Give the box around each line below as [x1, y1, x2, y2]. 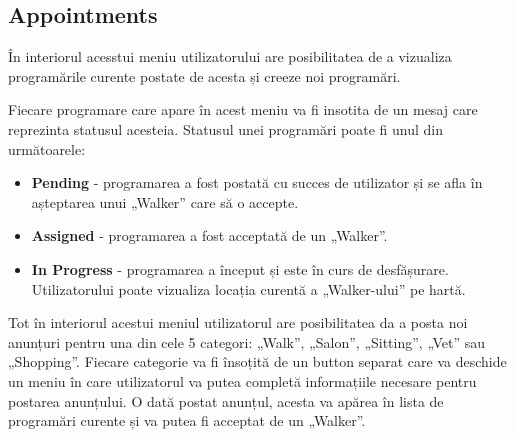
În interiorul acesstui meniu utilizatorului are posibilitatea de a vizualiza [8, 46, 452, 67]
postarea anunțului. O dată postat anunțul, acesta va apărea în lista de [8, 390, 444, 411]
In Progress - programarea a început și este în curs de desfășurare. [31, 258, 449, 279]
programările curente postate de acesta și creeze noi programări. [8, 65, 401, 86]
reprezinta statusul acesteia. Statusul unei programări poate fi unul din [8, 118, 443, 139]
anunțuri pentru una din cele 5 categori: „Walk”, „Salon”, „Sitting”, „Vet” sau [8, 331, 486, 352]
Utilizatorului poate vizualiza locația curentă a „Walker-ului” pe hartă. [31, 278, 466, 299]
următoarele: [8, 138, 86, 159]
